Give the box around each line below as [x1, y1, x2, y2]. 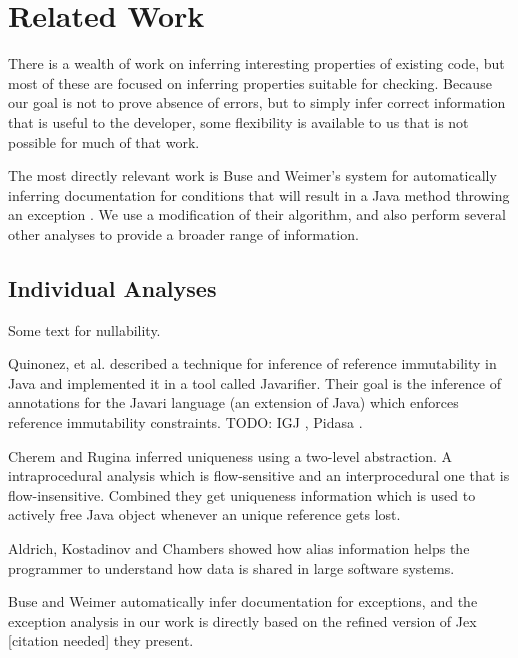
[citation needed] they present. [8, 630, 194, 651]
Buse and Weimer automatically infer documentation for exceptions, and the [8, 591, 478, 612]
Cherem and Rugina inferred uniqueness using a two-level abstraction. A [8, 445, 453, 466]
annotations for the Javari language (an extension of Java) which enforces [8, 392, 459, 413]
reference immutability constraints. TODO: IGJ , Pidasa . [8, 412, 363, 433]
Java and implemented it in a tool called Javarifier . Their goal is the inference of [8, 372, 501, 393]
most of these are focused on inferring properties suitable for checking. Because [8, 72, 492, 93]
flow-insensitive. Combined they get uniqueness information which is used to [8, 484, 476, 505]
